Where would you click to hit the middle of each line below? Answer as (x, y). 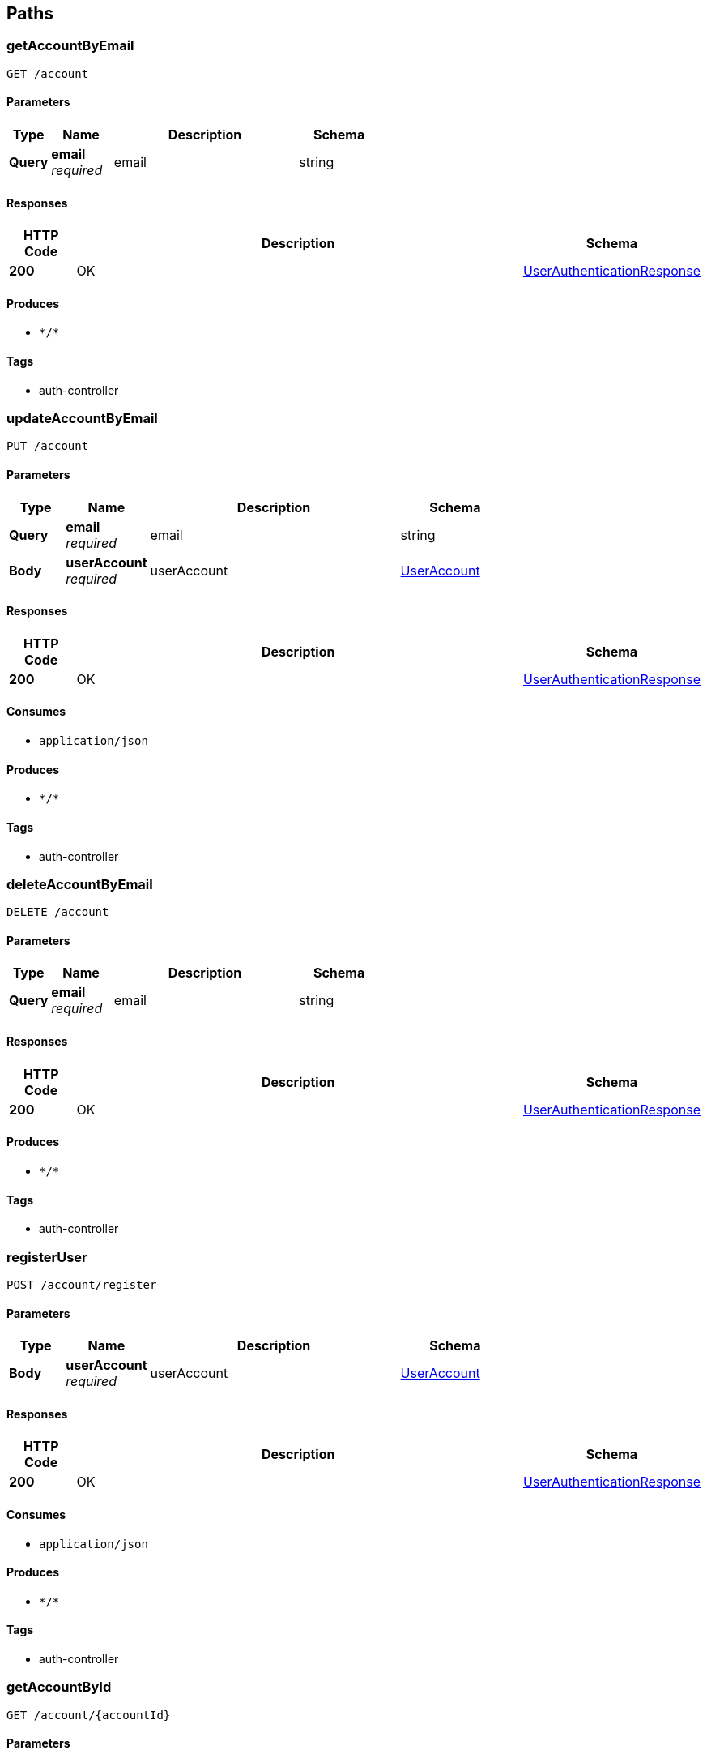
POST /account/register (82, 1284)
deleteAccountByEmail (80, 884)
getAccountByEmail (70, 46)
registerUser (47, 1257)
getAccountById (59, 1687)
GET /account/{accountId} (89, 1715)
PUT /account (48, 446)
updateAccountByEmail (82, 419)
